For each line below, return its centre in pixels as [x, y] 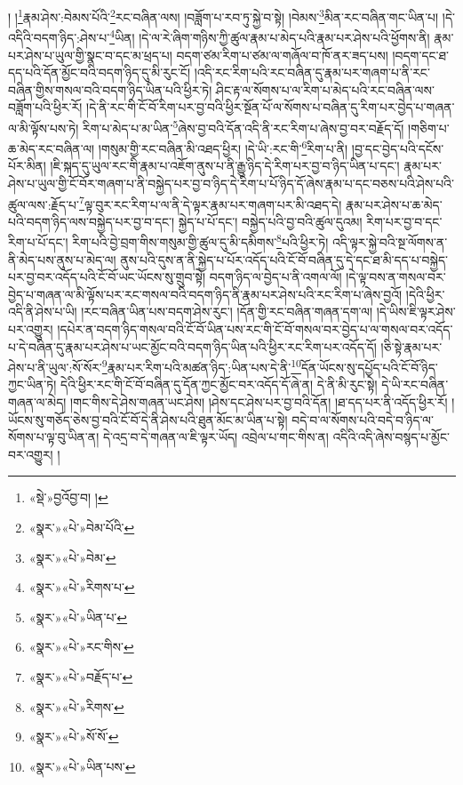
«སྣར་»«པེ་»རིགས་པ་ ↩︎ [82, 587]
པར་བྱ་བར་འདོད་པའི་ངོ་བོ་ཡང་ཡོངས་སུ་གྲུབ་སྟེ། [107, 277]
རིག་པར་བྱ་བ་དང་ [404, 221]
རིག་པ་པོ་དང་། [38, 242]
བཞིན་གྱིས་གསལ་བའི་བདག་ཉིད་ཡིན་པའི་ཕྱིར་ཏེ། [110, 89]
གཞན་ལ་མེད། [37, 402]
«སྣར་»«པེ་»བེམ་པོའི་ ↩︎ [82, 528]
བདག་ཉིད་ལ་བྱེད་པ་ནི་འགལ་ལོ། [275, 277]
